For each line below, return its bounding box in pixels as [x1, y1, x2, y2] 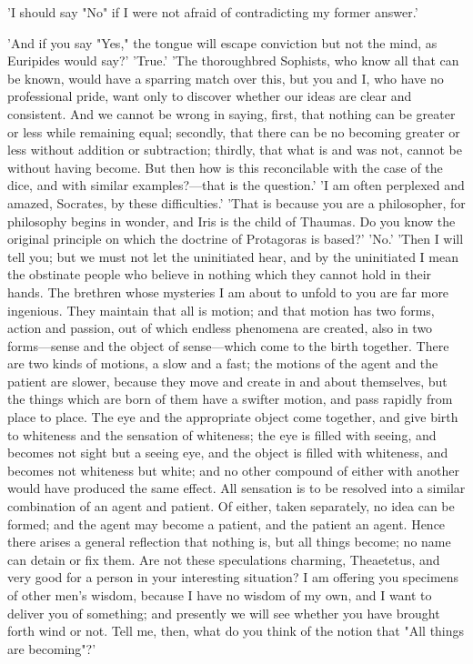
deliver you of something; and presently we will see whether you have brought [7, 603, 440, 622]
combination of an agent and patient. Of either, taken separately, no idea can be [7, 497, 455, 516]
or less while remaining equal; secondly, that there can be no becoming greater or [7, 122, 460, 141]
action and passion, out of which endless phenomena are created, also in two [7, 318, 433, 337]
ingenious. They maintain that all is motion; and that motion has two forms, [7, 300, 435, 319]
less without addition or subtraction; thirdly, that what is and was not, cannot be [7, 140, 462, 159]
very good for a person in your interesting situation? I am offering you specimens [7, 568, 459, 587]
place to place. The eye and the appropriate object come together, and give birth [7, 407, 458, 427]
